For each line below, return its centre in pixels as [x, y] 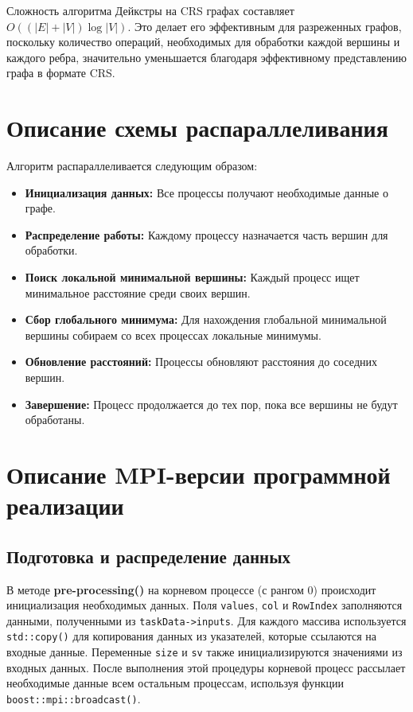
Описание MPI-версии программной [199, 474]
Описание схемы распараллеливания [197, 128]
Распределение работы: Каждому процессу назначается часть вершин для [206, 234]
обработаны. [55, 420]
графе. [40, 208]
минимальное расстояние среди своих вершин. [138, 292]
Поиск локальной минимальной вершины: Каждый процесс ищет [192, 277]
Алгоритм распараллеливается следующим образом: [132, 166]
